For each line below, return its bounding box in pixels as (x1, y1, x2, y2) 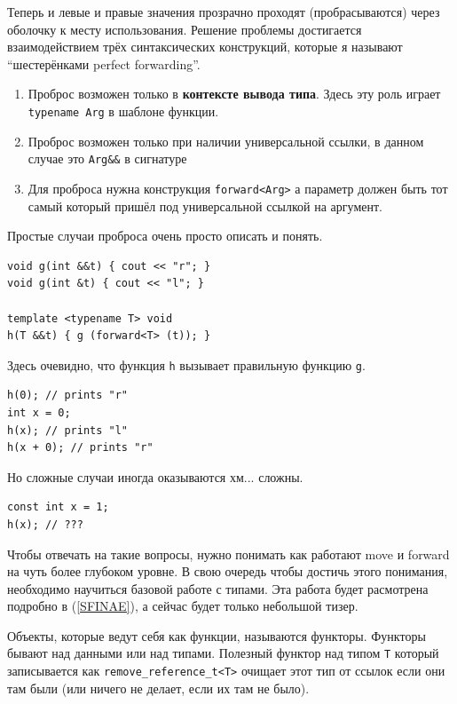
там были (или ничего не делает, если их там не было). (7, 678, 310, 697)
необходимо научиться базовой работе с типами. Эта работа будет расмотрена (7, 579, 429, 597)
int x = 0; (7, 406, 71, 419)
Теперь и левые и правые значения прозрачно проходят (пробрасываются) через (7, 3, 440, 20)
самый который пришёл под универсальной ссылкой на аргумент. (28, 196, 382, 215)
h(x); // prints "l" (7, 423, 129, 437)
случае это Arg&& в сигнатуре (28, 149, 187, 168)
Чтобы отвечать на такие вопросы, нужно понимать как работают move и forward (7, 544, 450, 563)
